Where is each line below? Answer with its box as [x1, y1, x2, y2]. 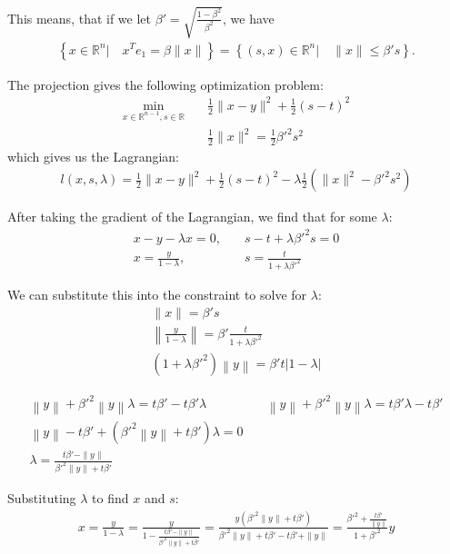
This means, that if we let [7, 8, 152, 27]
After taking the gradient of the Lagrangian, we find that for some [7, 207, 377, 226]
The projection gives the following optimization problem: [7, 74, 324, 94]
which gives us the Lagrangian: [7, 146, 179, 165]
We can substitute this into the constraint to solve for [7, 285, 307, 304]
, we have [222, 8, 275, 27]
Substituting [7, 488, 76, 507]
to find [92, 488, 129, 507]
